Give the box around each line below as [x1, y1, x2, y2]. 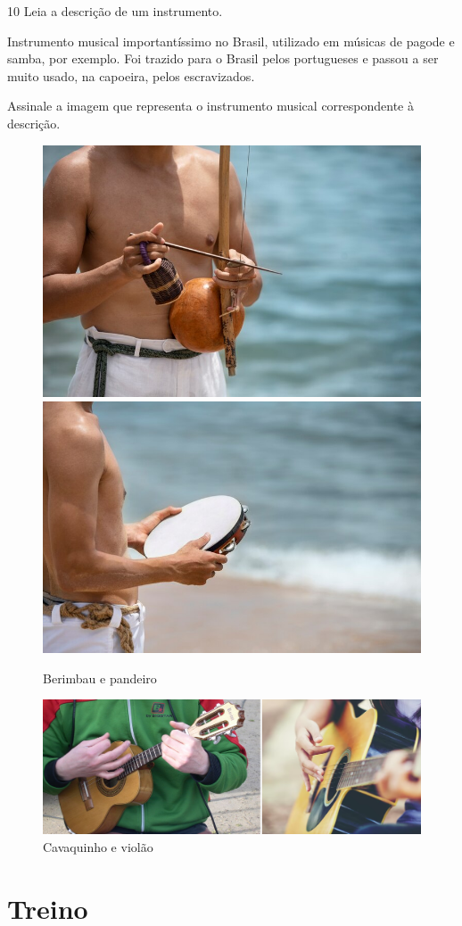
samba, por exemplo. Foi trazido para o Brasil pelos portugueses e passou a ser [7, 49, 439, 68]
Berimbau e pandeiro [43, 668, 157, 687]
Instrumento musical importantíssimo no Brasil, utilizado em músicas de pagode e [7, 31, 455, 50]
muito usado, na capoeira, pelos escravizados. [7, 66, 255, 85]
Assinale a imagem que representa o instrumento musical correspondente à [7, 96, 414, 115]
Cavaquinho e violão [43, 838, 153, 856]
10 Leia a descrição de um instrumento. [7, 2, 223, 20]
